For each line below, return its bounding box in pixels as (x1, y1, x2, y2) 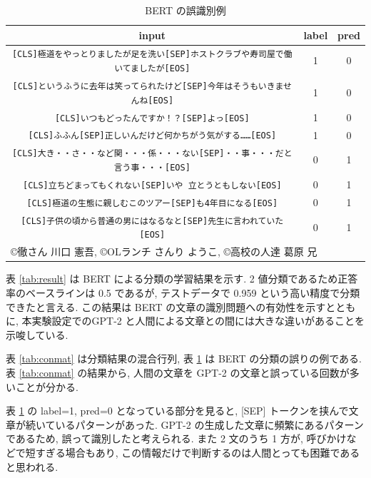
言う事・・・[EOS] (113, 163, 190, 173)
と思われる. (6, 459, 59, 474)
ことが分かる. (15, 379, 78, 394)
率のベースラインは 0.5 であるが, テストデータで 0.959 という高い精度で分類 (6, 285, 360, 300)
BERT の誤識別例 (145, 3, 226, 17)
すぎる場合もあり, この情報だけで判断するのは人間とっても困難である (35, 444, 360, 459)
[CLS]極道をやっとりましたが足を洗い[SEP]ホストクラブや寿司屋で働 (11, 49, 293, 60)
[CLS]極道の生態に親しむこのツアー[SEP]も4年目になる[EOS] (26, 198, 278, 208)
